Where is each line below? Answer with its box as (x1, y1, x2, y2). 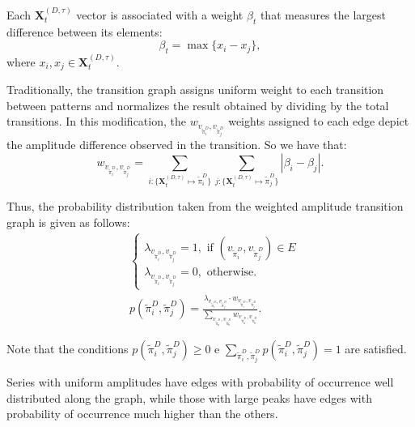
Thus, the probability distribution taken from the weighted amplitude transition (6, 198, 404, 215)
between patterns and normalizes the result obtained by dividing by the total (6, 96, 389, 113)
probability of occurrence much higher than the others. (6, 405, 278, 422)
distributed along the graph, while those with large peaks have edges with (6, 389, 372, 406)
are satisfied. (345, 340, 407, 357)
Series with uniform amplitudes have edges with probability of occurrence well (6, 374, 394, 391)
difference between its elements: (6, 23, 163, 40)
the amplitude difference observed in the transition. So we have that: (6, 136, 347, 153)
